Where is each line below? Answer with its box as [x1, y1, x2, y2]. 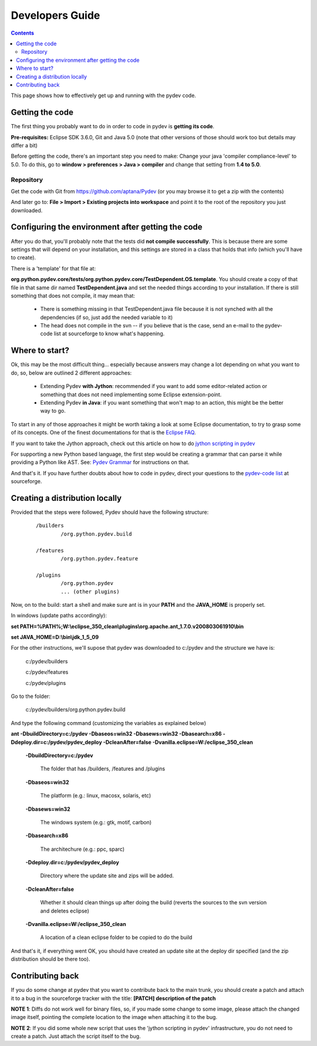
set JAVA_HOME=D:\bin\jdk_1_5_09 [11, 634, 99, 641]
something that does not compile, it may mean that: [11, 292, 135, 299]
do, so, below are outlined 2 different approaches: [11, 369, 132, 376]
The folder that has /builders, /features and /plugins [40, 765, 166, 773]
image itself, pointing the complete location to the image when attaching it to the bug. [11, 1014, 217, 1021]
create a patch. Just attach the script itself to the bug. [11, 1032, 141, 1040]
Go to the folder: [11, 693, 51, 700]
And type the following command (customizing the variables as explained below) [11, 719, 207, 726]
